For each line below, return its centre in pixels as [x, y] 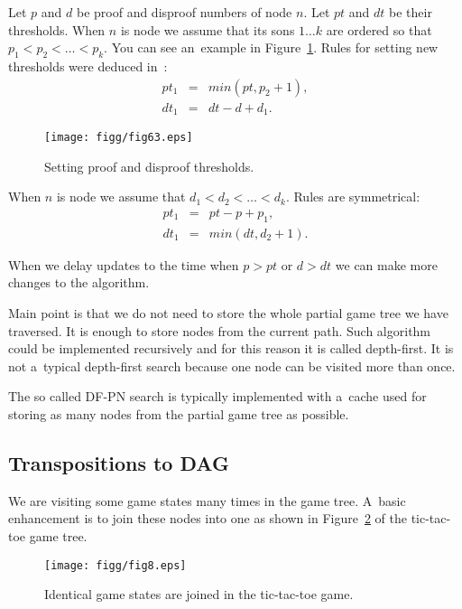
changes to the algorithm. [79, 282]
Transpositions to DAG [119, 462]
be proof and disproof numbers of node [184, 12]
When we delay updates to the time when [124, 264]
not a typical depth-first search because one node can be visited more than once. [232, 365]
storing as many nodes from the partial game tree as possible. [179, 413]
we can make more [386, 264]
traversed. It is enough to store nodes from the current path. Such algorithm [220, 330]
